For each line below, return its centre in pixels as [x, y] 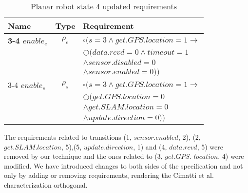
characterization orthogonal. [46, 184]
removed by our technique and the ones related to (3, [83, 156]
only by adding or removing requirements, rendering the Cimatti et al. [109, 175]
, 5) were [210, 146]
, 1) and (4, [150, 146]
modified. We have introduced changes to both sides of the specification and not [124, 165]
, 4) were [231, 156]
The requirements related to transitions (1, [68, 137]
